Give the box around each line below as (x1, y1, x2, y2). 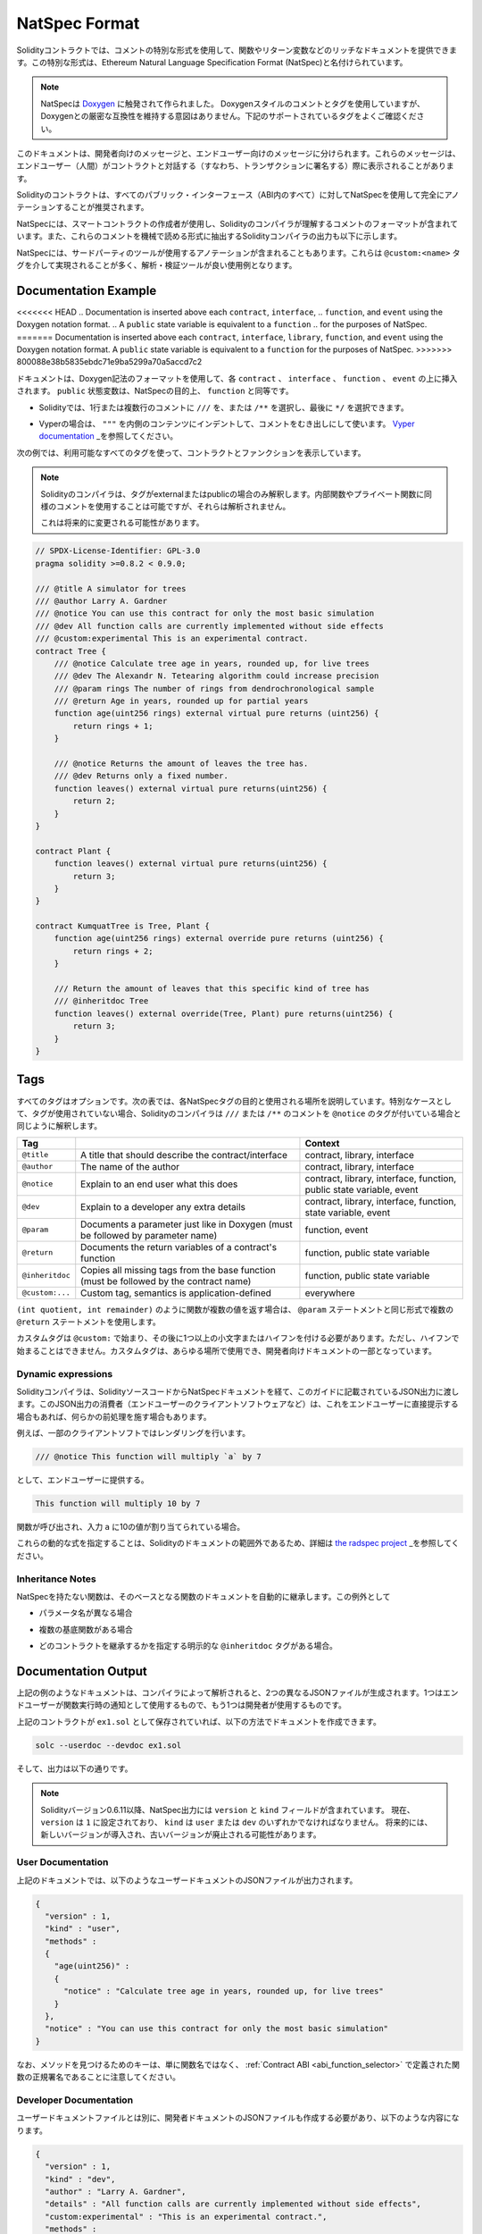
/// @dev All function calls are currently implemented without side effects (35, 621, 384, 631)
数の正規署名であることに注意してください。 (16, 2071, 181, 2082)
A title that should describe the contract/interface (80, 1148, 288, 1161)
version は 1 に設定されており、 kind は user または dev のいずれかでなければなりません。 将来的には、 (40, 1817, 433, 1827)
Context (304, 1137, 340, 1149)
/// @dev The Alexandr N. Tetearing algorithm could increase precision (54, 671, 379, 681)
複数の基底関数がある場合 (38, 1624, 133, 1634)
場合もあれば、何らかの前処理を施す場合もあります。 (16, 1411, 212, 1422)
